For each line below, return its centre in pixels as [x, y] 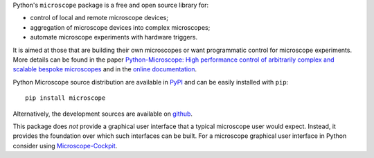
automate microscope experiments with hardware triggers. [114, 37]
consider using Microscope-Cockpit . [65, 146]
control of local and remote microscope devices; [99, 18]
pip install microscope [65, 98]
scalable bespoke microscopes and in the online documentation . [105, 69]
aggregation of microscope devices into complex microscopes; [120, 27]
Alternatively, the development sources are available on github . [103, 114]
